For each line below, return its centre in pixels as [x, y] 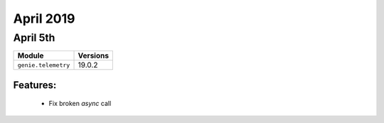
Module [31, 55]
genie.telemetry [44, 65]
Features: [35, 85]
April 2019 [44, 18]
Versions [94, 55]
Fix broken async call [80, 104]
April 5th [34, 38]
